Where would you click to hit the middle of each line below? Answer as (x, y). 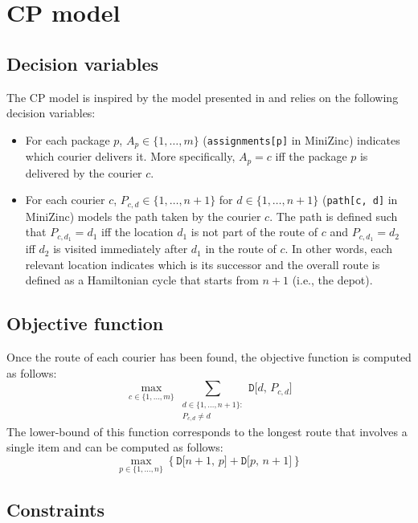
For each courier (65, 200)
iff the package (311, 156)
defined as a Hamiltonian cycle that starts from (142, 280)
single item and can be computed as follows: (115, 447)
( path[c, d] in (360, 200)
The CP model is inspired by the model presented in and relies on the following (203, 97)
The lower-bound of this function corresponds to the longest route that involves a (207, 431)
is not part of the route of (254, 232)
